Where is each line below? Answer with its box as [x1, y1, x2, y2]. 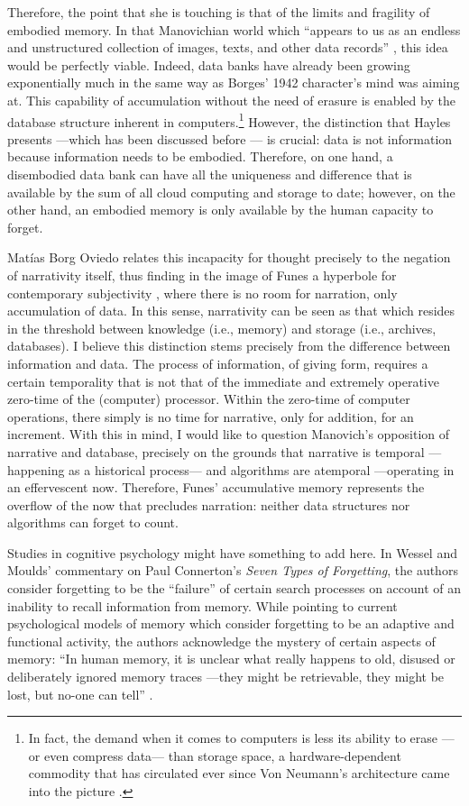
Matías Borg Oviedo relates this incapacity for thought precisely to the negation [7, 248, 451, 267]
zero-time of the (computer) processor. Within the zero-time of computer [7, 389, 410, 408]
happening [7, 460, 65, 479]
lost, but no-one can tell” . [7, 684, 153, 703]
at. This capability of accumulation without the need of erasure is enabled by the [7, 90, 455, 109]
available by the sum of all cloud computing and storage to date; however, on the [7, 182, 455, 201]
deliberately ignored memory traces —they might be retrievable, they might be [7, 667, 445, 686]
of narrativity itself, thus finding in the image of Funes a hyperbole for [7, 265, 397, 284]
